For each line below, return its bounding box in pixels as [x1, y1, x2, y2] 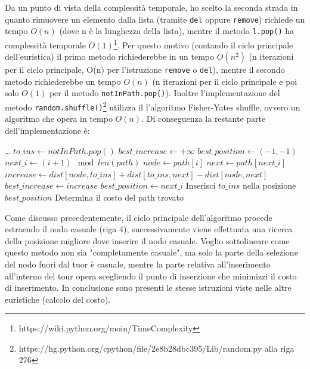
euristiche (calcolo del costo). [5, 293, 111, 305]
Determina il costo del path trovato [54, 190, 184, 203]
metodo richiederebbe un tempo [5, 75, 121, 87]
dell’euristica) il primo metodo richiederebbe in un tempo [5, 50, 215, 63]
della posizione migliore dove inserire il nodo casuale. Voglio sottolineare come [5, 234, 290, 247]
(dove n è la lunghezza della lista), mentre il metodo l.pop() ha [59, 24, 294, 37]
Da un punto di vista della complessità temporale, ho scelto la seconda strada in [5, 1, 298, 13]
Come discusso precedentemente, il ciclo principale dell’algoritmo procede [5, 211, 272, 223]
